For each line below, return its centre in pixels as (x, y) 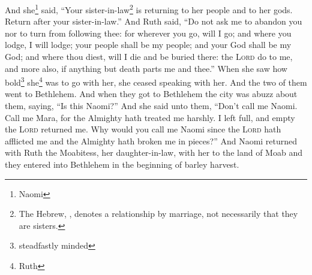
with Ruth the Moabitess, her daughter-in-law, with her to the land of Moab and (154, 152)
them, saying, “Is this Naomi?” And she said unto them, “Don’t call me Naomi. (151, 106)
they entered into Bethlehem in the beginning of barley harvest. (122, 164)
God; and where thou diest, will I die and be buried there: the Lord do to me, (149, 57)
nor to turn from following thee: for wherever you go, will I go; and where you (148, 33)
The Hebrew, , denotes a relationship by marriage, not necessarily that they (158, 214)
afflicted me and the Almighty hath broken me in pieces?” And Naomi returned (151, 140)
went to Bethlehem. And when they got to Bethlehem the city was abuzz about (151, 94)
